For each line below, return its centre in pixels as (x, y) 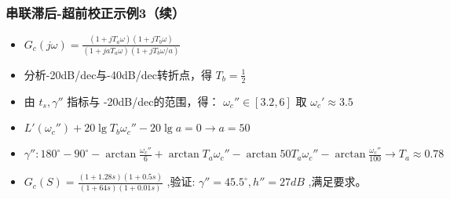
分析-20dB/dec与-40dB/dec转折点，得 (118, 74)
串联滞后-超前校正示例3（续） (95, 12)
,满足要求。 (337, 181)
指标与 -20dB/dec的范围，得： (143, 101)
